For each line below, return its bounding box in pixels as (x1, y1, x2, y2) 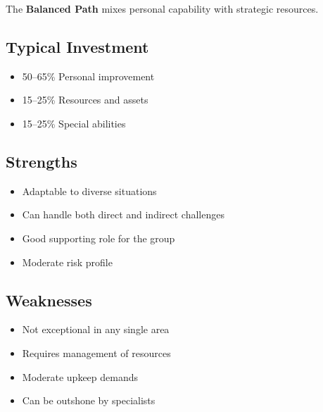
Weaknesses (6, 289, 92, 311)
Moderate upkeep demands (22, 369, 139, 384)
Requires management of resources (22, 345, 171, 360)
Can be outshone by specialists (22, 393, 156, 408)
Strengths (6, 150, 77, 172)
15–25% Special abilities (22, 116, 126, 130)
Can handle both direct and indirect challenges (22, 207, 224, 222)
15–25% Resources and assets (22, 92, 148, 107)
